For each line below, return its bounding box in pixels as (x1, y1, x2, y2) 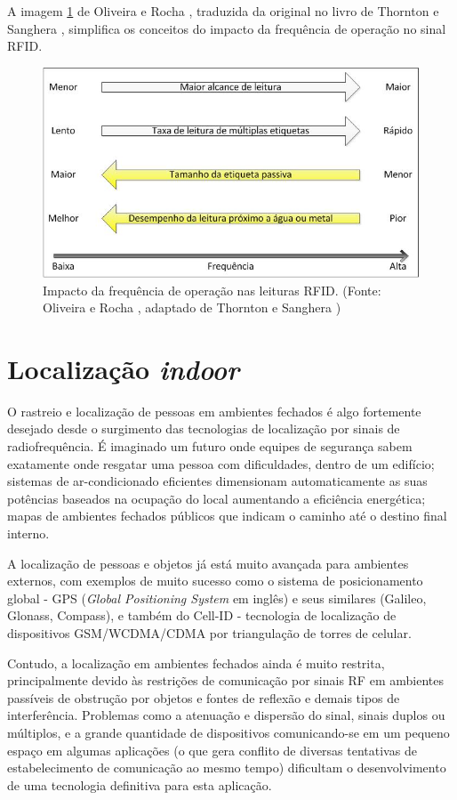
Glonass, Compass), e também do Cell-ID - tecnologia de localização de (7, 606, 397, 625)
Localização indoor (7, 350, 240, 387)
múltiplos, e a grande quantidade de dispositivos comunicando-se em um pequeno (7, 723, 450, 741)
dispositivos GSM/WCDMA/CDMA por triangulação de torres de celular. (7, 623, 412, 642)
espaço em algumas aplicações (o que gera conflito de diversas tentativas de (7, 740, 417, 759)
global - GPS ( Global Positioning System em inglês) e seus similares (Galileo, (7, 588, 427, 607)
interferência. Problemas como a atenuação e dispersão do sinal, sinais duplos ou (7, 706, 445, 724)
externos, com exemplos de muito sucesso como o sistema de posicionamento (7, 571, 423, 590)
